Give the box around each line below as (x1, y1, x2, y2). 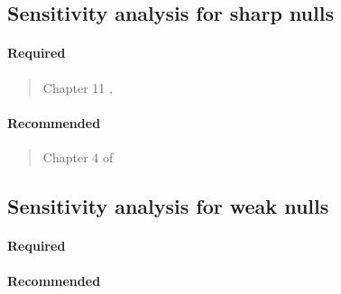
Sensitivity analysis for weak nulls (7, 191, 329, 219)
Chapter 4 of (42, 147, 114, 166)
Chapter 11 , (42, 78, 113, 96)
